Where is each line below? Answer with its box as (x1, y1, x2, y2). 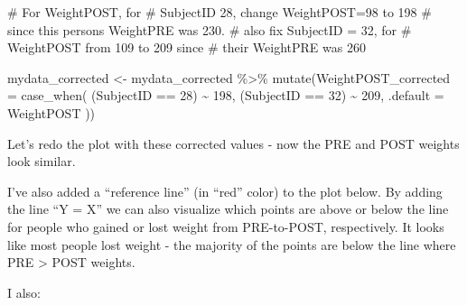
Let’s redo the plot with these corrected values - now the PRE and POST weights (7, 134, 460, 152)
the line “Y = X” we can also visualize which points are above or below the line (7, 199, 449, 218)
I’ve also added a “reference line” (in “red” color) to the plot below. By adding (7, 181, 443, 200)
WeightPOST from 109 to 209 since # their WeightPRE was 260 (7, 38, 366, 57)
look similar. (7, 152, 76, 171)
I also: (7, 282, 42, 301)
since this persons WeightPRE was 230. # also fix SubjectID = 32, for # (7, 20, 412, 39)
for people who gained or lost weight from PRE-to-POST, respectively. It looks (7, 217, 444, 236)
